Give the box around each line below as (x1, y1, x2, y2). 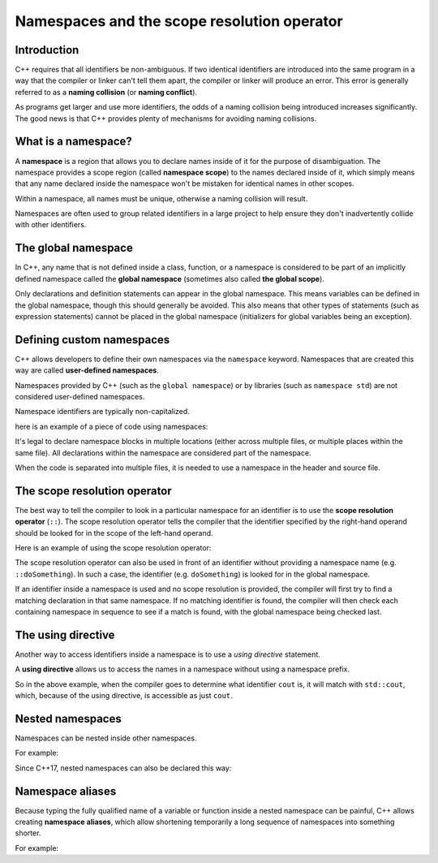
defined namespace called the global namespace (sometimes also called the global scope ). (15, 274, 324, 283)
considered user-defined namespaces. (15, 392, 145, 402)
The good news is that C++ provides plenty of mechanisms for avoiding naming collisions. (15, 114, 316, 123)
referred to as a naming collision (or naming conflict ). (15, 87, 198, 97)
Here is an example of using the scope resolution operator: (15, 543, 212, 553)
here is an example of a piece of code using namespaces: (15, 421, 208, 431)
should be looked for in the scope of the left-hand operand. (15, 528, 214, 537)
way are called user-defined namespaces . (15, 365, 160, 375)
